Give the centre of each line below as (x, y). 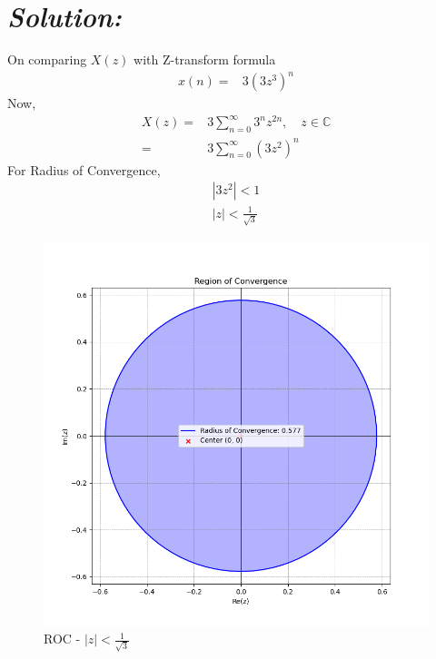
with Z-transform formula (205, 59)
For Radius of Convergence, (84, 169)
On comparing (47, 59)
